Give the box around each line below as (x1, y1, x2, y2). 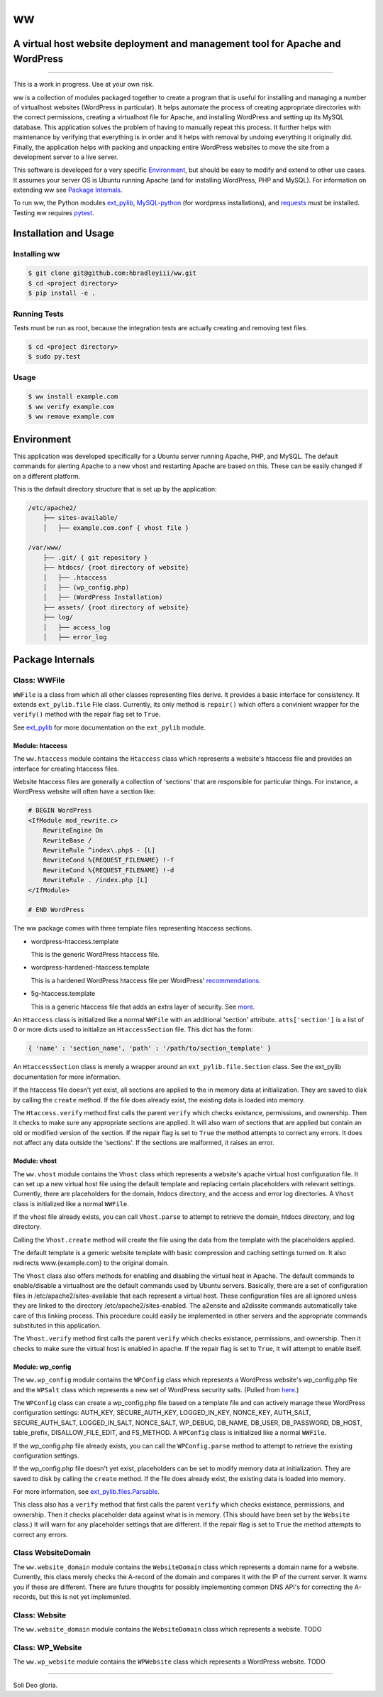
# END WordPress (28, 906, 85, 914)
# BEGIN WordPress (28, 806, 92, 815)
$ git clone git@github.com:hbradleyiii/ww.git (28, 269, 196, 277)
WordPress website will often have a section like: (13, 787, 156, 796)
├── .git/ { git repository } (43, 553, 148, 561)
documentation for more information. (13, 1073, 121, 1081)
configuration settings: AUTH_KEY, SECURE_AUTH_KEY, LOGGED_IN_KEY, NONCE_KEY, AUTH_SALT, (13, 1409, 311, 1417)
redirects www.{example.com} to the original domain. (13, 1258, 170, 1267)
